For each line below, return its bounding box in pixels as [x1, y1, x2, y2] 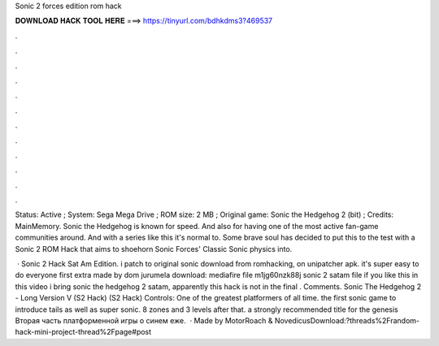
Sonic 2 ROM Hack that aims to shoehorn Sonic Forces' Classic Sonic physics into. [15, 244, 293, 253]
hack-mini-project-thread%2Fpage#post [15, 327, 152, 337]
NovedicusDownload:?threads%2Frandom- [274, 315, 420, 325]
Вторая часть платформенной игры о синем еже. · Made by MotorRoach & [15, 315, 273, 325]
